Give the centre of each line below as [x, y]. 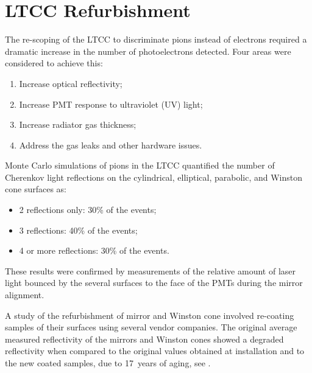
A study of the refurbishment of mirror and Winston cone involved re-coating [150, 315]
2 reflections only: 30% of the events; [88, 210]
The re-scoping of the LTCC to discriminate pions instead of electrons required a [156, 39]
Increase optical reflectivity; [71, 83]
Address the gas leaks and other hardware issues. [111, 145]
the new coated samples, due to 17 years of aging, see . [108, 363]
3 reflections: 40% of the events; [78, 230]
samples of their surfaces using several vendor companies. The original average [151, 327]
